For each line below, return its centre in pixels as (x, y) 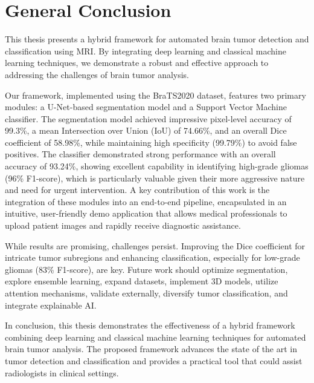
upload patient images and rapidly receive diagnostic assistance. (123, 225)
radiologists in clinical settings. (62, 372)
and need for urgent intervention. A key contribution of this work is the (137, 190)
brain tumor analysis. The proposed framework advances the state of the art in (151, 349)
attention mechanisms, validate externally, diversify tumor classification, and (146, 293)
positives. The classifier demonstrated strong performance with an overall (140, 154)
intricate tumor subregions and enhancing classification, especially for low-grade (152, 257)
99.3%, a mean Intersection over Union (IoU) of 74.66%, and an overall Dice (146, 130)
